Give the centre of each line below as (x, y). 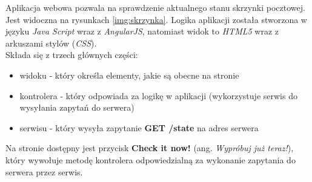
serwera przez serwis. (44, 171)
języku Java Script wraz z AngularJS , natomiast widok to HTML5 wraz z (142, 31)
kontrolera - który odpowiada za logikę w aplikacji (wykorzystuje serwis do (158, 95)
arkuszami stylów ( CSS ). (51, 43)
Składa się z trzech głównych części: (72, 55)
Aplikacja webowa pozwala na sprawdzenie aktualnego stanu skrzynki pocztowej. (155, 7)
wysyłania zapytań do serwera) (77, 107)
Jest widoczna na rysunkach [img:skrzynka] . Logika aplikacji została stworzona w (156, 19)
